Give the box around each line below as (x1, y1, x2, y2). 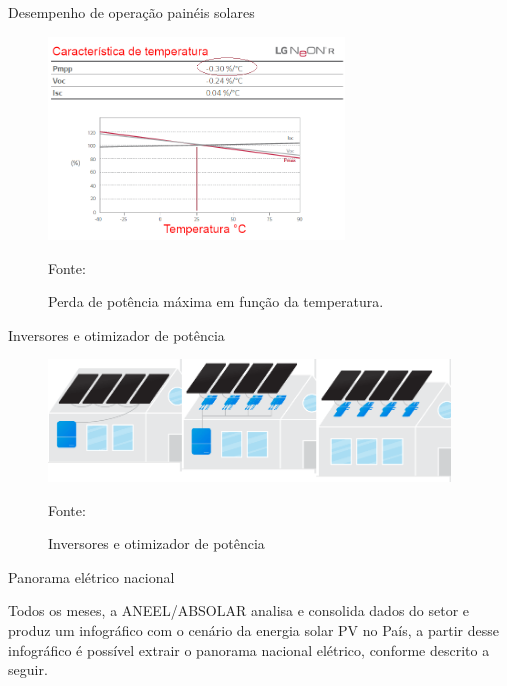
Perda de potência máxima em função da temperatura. (48, 291, 384, 312)
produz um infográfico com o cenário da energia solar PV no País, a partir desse (8, 619, 499, 640)
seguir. (8, 659, 48, 680)
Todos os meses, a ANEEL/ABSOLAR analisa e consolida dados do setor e (8, 600, 470, 621)
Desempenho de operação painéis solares (8, 2, 255, 22)
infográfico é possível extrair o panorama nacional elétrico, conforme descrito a (8, 639, 490, 660)
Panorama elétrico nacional (8, 566, 175, 587)
